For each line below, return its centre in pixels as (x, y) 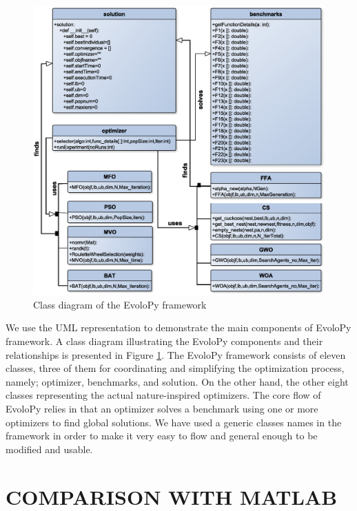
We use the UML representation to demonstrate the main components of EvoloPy (178, 327)
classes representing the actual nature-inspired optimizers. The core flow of (163, 395)
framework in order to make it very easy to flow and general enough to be (162, 436)
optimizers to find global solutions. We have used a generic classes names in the (174, 422)
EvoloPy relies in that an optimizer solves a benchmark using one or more (162, 409)
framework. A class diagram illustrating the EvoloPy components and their (164, 341)
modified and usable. (49, 449)
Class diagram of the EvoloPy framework (120, 304)
